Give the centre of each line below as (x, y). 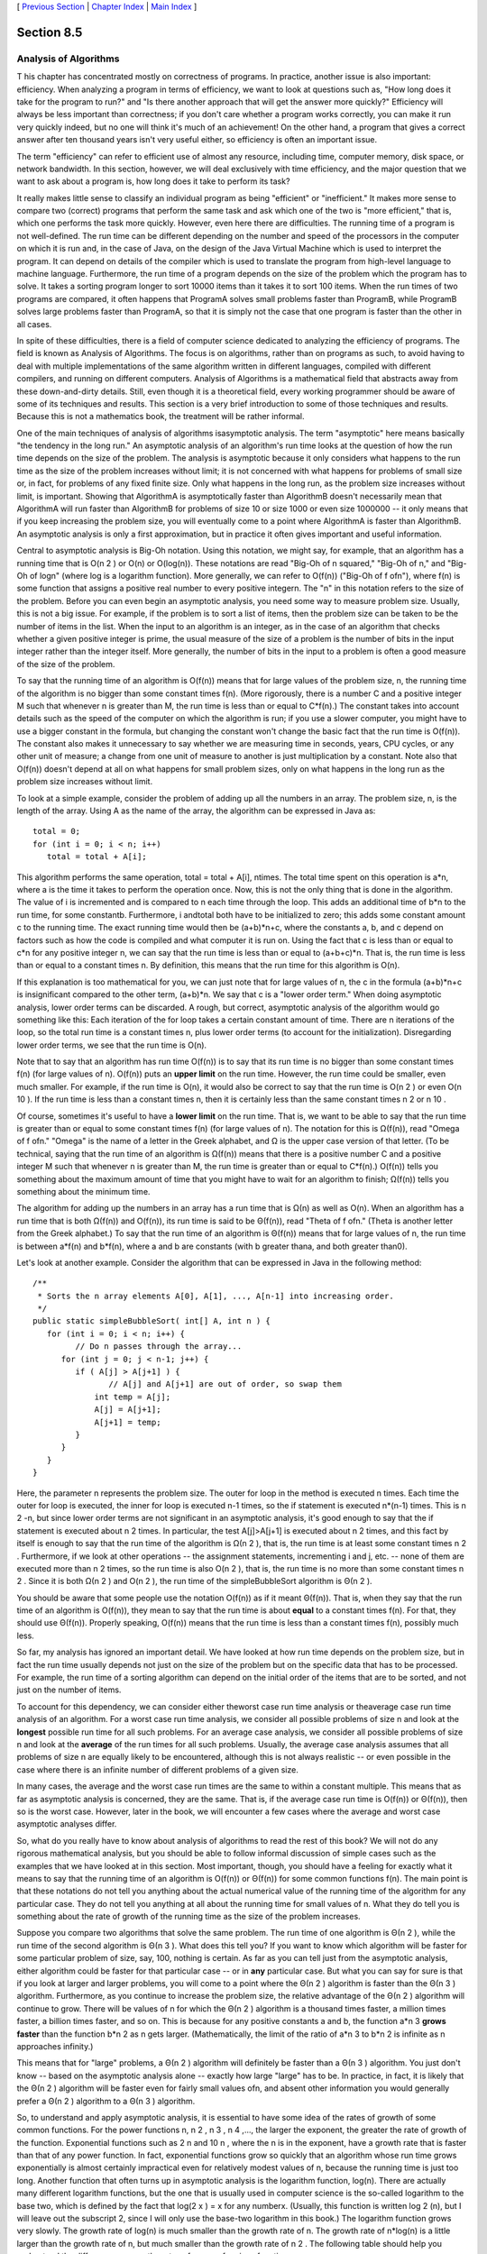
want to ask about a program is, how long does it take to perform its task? (153, 181)
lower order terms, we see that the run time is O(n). (112, 1045)
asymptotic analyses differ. (67, 1824)
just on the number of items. (69, 1690)
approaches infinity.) (55, 2046)
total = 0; (57, 831)
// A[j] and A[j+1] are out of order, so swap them (225, 1384)
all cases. (34, 324)
